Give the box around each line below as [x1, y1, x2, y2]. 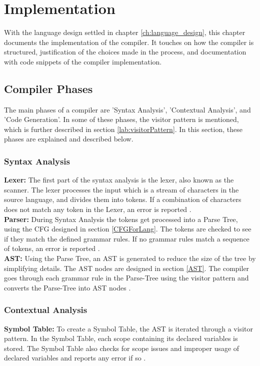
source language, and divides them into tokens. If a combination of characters [4, 194, 241, 204]
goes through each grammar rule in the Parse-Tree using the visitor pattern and [4, 272, 249, 283]
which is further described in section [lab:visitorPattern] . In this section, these [4, 123, 242, 134]
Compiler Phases [4, 80, 93, 96]
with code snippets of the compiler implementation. [4, 56, 162, 66]
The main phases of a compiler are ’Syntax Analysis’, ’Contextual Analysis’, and [4, 104, 251, 114]
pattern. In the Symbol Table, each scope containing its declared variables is [4, 333, 238, 343]
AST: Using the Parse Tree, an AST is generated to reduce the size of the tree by [4, 253, 256, 263]
